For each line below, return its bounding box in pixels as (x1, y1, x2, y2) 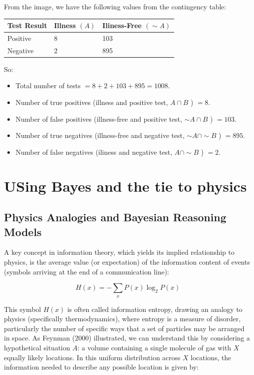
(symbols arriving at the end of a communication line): (4, 266, 169, 276)
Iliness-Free (102, 20, 142, 31)
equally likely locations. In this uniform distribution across (4, 352, 181, 362)
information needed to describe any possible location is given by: (4, 362, 199, 372)
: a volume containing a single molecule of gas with (77, 342, 231, 352)
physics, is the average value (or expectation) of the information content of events (4, 257, 250, 267)
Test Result (7, 20, 47, 31)
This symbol (4, 304, 41, 314)
